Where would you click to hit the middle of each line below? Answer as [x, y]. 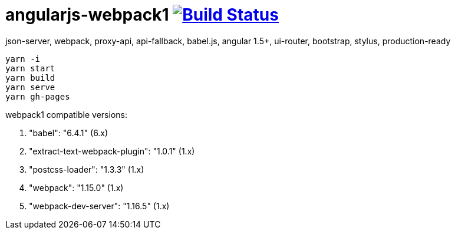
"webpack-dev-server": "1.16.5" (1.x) [99, 206]
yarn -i [23, 59]
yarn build [30, 78]
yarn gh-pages [38, 96]
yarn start [30, 68]
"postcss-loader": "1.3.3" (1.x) [87, 169]
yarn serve [30, 87]
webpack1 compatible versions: [66, 114]
